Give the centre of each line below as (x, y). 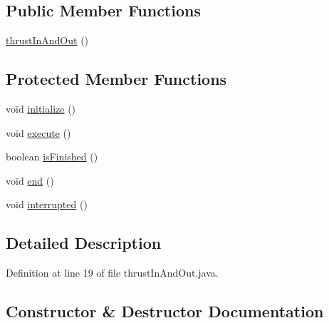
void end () (30, 180)
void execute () (38, 132)
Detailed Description (84, 243)
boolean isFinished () (52, 157)
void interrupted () (47, 204)
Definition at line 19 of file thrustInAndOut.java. (112, 273)
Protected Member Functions (116, 79)
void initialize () (41, 108)
